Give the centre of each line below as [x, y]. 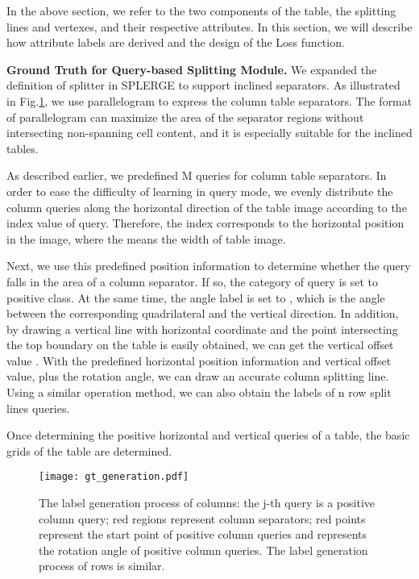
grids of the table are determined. [89, 450]
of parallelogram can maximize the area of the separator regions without [185, 117]
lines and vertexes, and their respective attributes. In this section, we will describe [209, 26]
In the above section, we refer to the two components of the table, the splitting [201, 10]
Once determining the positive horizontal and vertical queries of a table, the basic [208, 435]
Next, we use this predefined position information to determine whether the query [209, 266]
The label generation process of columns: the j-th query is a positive [207, 503]
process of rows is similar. [102, 566]
